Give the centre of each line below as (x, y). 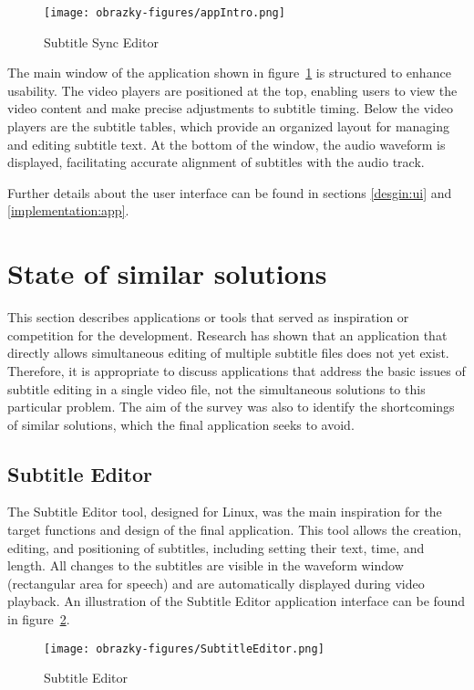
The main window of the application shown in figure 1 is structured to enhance (229, 73)
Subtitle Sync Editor (101, 42)
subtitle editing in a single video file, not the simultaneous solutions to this (216, 388)
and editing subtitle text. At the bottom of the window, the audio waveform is (227, 144)
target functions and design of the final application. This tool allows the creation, (235, 530)
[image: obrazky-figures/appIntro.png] (165, 13)
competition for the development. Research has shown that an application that (227, 335)
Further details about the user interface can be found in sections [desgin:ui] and (230, 192)
